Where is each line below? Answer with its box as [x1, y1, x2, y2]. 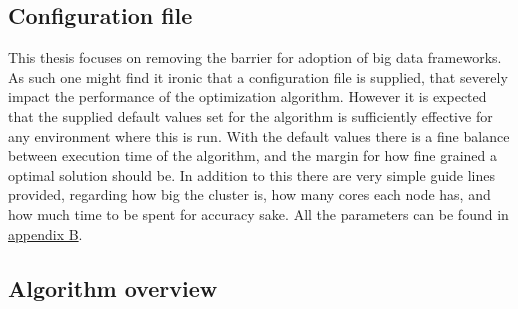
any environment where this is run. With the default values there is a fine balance [8, 125, 510, 146]
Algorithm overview [8, 272, 218, 303]
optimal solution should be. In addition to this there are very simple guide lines [8, 164, 496, 185]
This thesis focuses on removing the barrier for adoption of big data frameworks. [8, 47, 502, 68]
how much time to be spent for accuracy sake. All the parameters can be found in [8, 203, 509, 224]
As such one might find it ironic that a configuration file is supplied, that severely [8, 66, 508, 87]
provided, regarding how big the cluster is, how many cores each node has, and [8, 184, 491, 205]
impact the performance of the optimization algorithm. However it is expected [8, 86, 487, 107]
